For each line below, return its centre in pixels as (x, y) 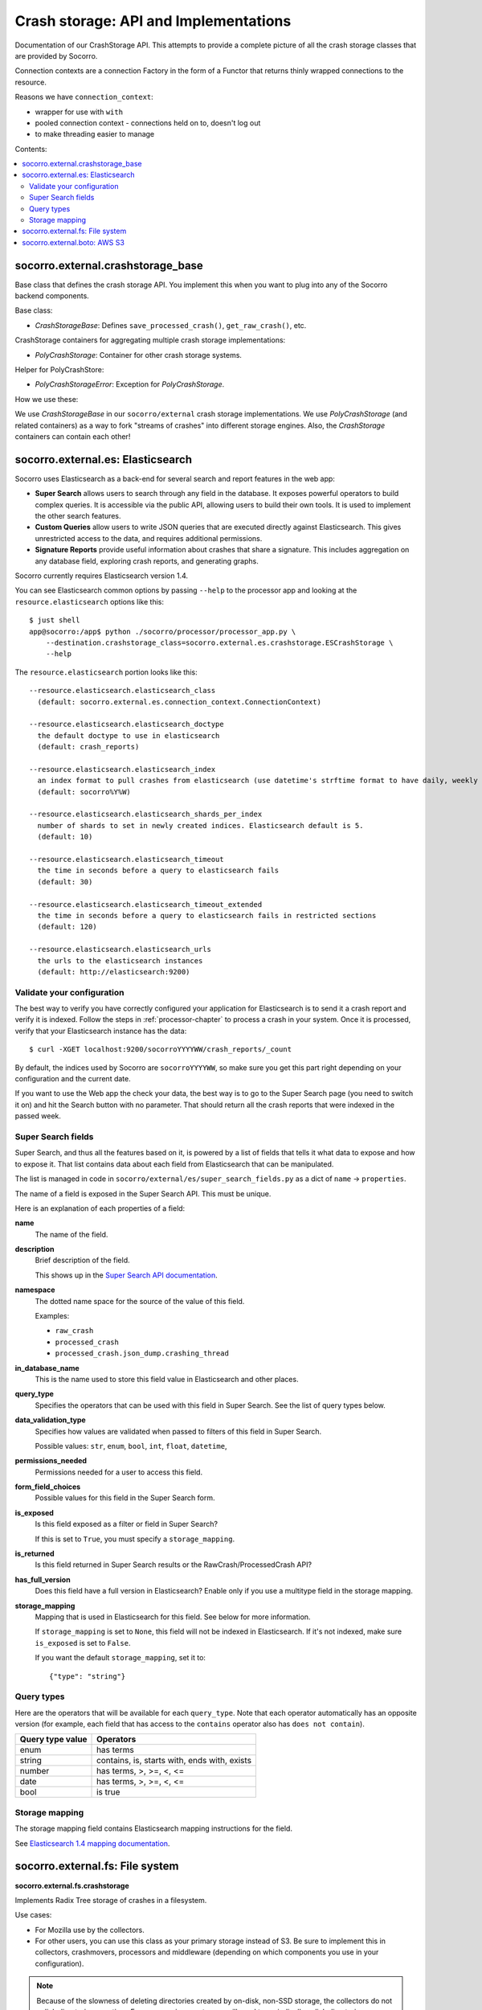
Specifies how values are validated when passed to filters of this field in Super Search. (178, 1431)
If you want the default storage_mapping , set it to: (120, 1658)
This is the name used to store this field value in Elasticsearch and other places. (167, 1379)
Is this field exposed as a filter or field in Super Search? (127, 1524)
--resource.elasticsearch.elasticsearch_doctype (127, 724)
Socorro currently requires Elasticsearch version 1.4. (102, 576)
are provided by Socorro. (56, 55)
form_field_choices (48, 1487)
